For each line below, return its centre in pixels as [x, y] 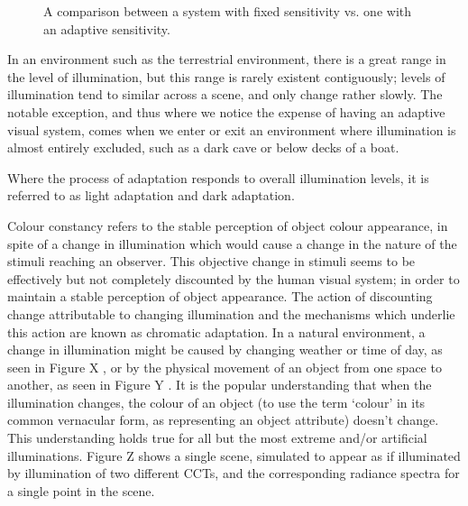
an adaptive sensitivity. [107, 28]
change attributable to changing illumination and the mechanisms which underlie [231, 313]
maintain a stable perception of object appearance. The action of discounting [220, 296]
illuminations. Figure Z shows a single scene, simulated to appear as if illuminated [234, 455]
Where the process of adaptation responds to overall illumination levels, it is [218, 177]
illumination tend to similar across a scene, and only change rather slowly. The [225, 94]
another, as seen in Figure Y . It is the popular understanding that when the [220, 385]
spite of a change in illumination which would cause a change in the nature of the [232, 243]
